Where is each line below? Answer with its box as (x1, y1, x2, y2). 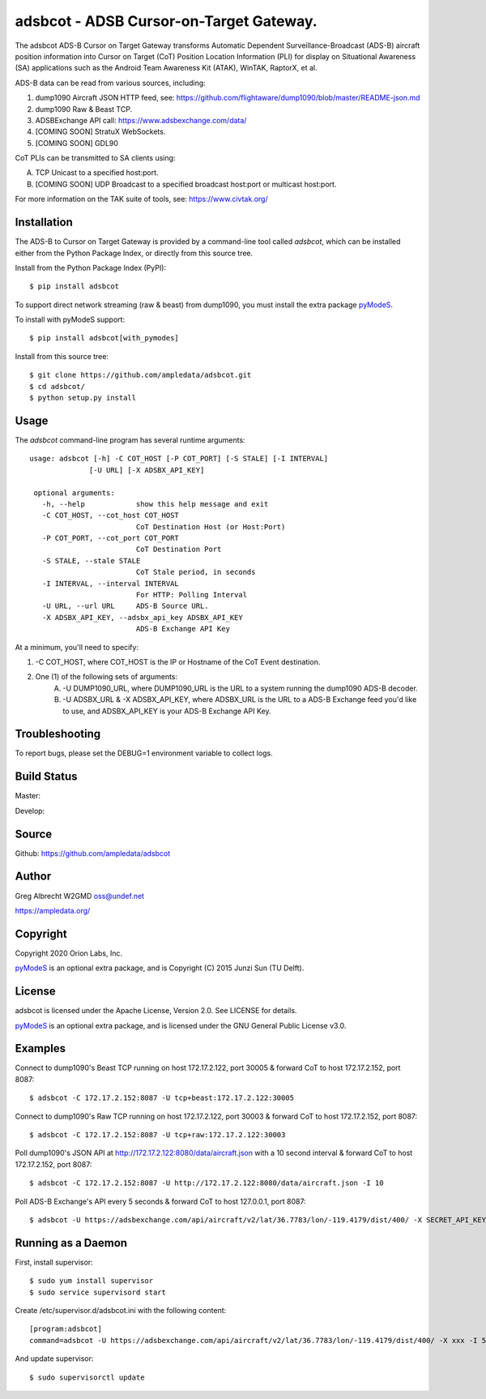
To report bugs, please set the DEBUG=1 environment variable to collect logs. (15, 748, 273, 758)
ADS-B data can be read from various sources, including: (15, 78, 206, 88)
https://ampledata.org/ (15, 905, 91, 915)
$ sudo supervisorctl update (29, 1372, 145, 1382)
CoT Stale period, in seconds (135, 567, 256, 577)
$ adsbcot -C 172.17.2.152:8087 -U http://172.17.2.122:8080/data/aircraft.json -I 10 (29, 1179, 384, 1187)
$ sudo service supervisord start (29, 1287, 166, 1297)
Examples (15, 1042, 66, 1055)
